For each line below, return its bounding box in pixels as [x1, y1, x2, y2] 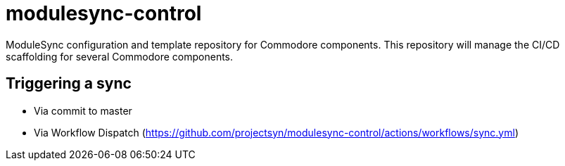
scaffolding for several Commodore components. [6, 50, 234, 63]
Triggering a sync [6, 75, 132, 93]
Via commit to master [34, 104, 132, 117]
